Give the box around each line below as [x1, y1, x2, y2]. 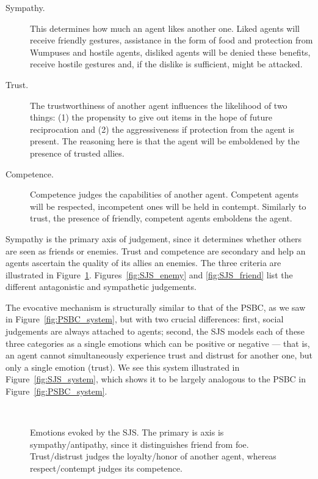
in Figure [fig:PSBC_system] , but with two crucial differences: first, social [5, 313, 284, 325]
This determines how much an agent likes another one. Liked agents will [30, 21, 300, 34]
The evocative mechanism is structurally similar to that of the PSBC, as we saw [5, 300, 306, 313]
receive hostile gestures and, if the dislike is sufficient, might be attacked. [30, 58, 303, 70]
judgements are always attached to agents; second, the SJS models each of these [5, 325, 305, 338]
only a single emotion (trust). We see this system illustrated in [5, 360, 240, 373]
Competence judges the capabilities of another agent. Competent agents [30, 188, 299, 201]
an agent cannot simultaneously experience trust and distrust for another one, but [5, 349, 313, 362]
